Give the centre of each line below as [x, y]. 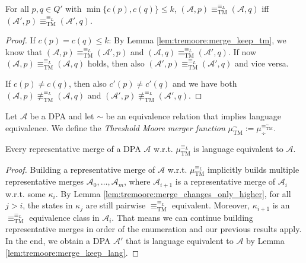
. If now [242, 51]
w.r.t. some [26, 193]
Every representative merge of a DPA [73, 148]
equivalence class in [64, 217]
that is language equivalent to [180, 241]
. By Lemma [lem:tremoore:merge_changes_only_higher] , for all [173, 193]
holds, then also [116, 63]
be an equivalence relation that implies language [193, 116]
